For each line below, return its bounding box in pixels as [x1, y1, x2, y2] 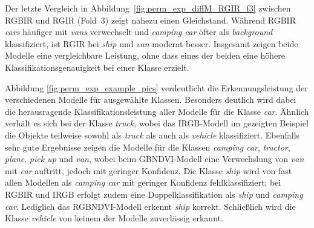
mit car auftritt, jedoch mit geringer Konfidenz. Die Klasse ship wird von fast [5, 164, 292, 177]
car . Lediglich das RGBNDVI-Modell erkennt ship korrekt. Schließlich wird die [5, 200, 296, 212]
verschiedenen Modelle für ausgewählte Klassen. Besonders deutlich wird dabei [5, 93, 296, 106]
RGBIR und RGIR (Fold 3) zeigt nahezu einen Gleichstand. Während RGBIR [5, 13, 296, 26]
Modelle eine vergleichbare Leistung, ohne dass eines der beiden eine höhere [5, 49, 286, 62]
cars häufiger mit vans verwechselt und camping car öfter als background [5, 25, 273, 38]
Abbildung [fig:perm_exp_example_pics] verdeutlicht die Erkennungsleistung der [5, 81, 308, 94]
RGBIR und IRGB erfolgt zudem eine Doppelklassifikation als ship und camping [5, 187, 303, 200]
